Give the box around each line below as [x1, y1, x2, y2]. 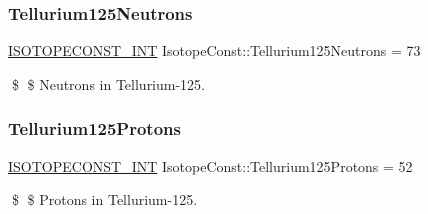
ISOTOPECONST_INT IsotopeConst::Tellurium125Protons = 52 [8, 155, 413, 176]
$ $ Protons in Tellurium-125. [11, 189, 198, 210]
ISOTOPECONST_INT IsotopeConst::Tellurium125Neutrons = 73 [8, 40, 421, 61]
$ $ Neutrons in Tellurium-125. [11, 73, 206, 94]
